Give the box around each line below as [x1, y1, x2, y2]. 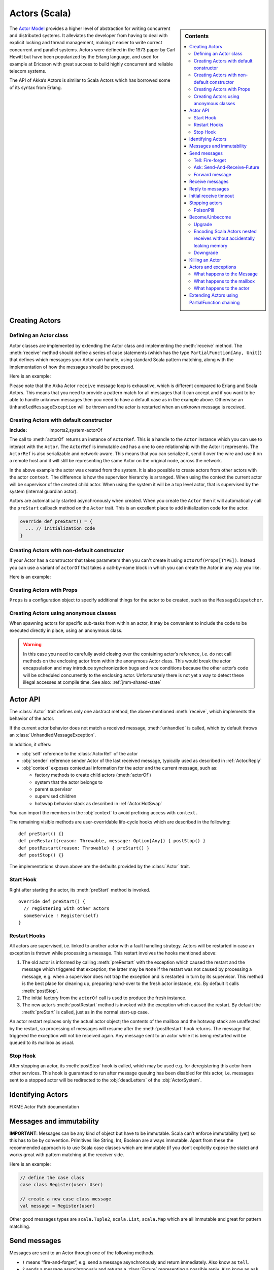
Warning [23, 642, 42, 648]
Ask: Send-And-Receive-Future [193, 164, 260, 170]
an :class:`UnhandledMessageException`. [9, 732, 96, 738]
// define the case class [20, 1174, 85, 1181]
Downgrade [193, 249, 218, 256]
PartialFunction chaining [189, 299, 240, 305]
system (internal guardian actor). [9, 488, 78, 494]
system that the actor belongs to [35, 779, 103, 785]
